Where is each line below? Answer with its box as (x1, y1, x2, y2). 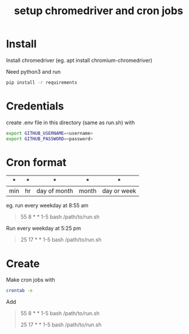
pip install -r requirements (6, 80, 77, 85)
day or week (102, 187, 136, 195)
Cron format (6, 156, 67, 169)
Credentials (6, 100, 65, 113)
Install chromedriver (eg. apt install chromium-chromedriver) (6, 57, 153, 64)
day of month (36, 187, 73, 195)
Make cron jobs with (6, 276, 56, 283)
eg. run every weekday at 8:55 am (6, 202, 89, 209)
